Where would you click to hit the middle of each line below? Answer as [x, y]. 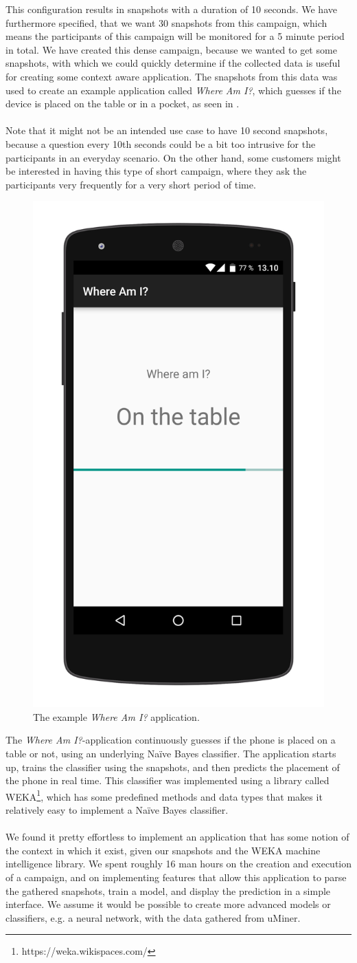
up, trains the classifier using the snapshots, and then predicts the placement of [173, 767]
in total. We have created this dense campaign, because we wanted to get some [171, 49]
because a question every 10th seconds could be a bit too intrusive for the [161, 143]
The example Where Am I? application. [116, 716]
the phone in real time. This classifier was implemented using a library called [168, 780]
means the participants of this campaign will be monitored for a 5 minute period [175, 36]
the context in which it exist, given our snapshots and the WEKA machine [163, 850]
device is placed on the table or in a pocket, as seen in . [123, 104]
